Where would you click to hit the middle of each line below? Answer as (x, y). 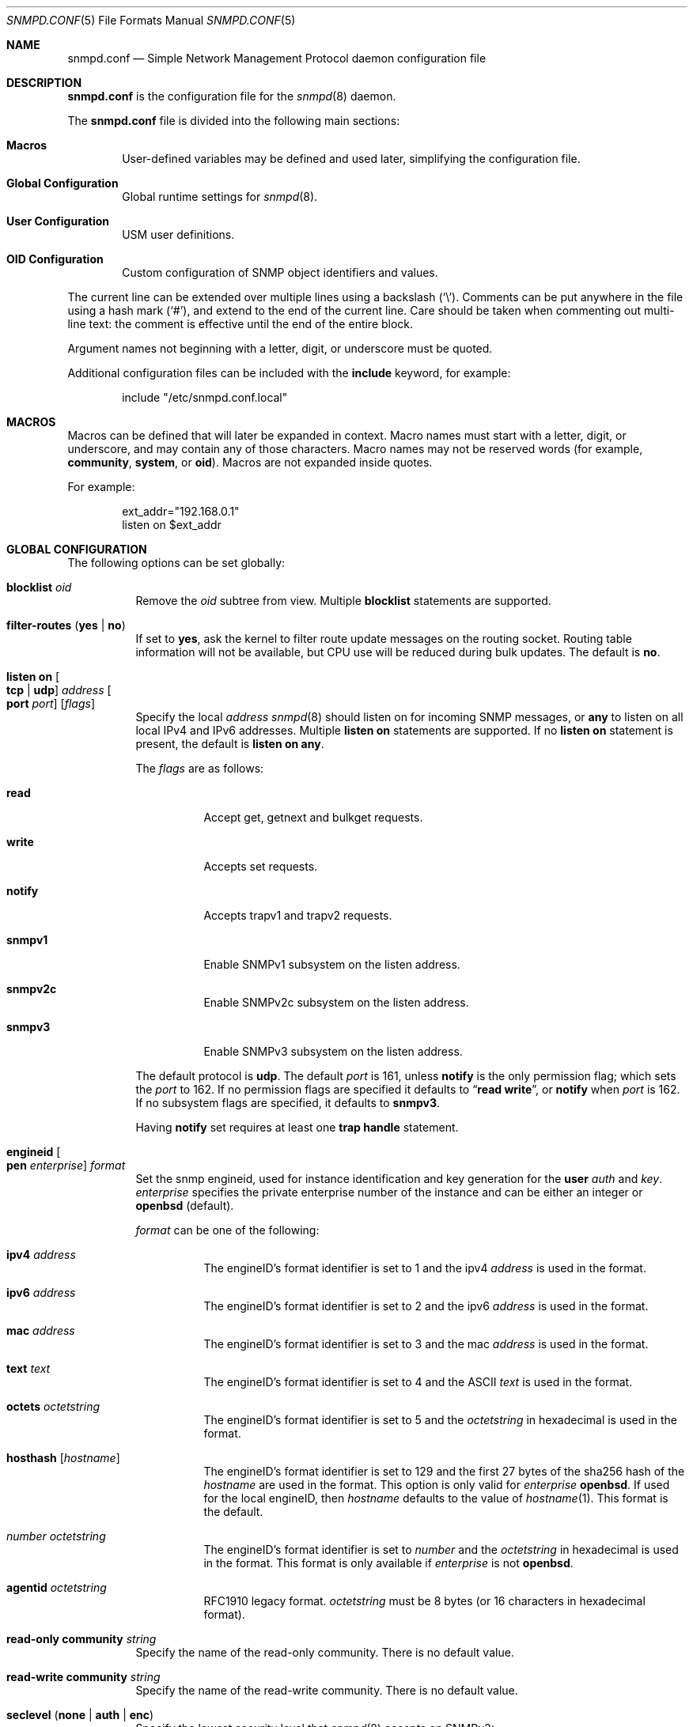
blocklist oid (39, 587)
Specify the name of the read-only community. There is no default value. (325, 1652)
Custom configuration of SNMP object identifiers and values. (280, 272)
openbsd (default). (185, 1205)
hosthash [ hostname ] (63, 1458)
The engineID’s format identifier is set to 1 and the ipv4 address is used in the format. (425, 1268)
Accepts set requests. (261, 866)
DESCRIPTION (44, 83)
